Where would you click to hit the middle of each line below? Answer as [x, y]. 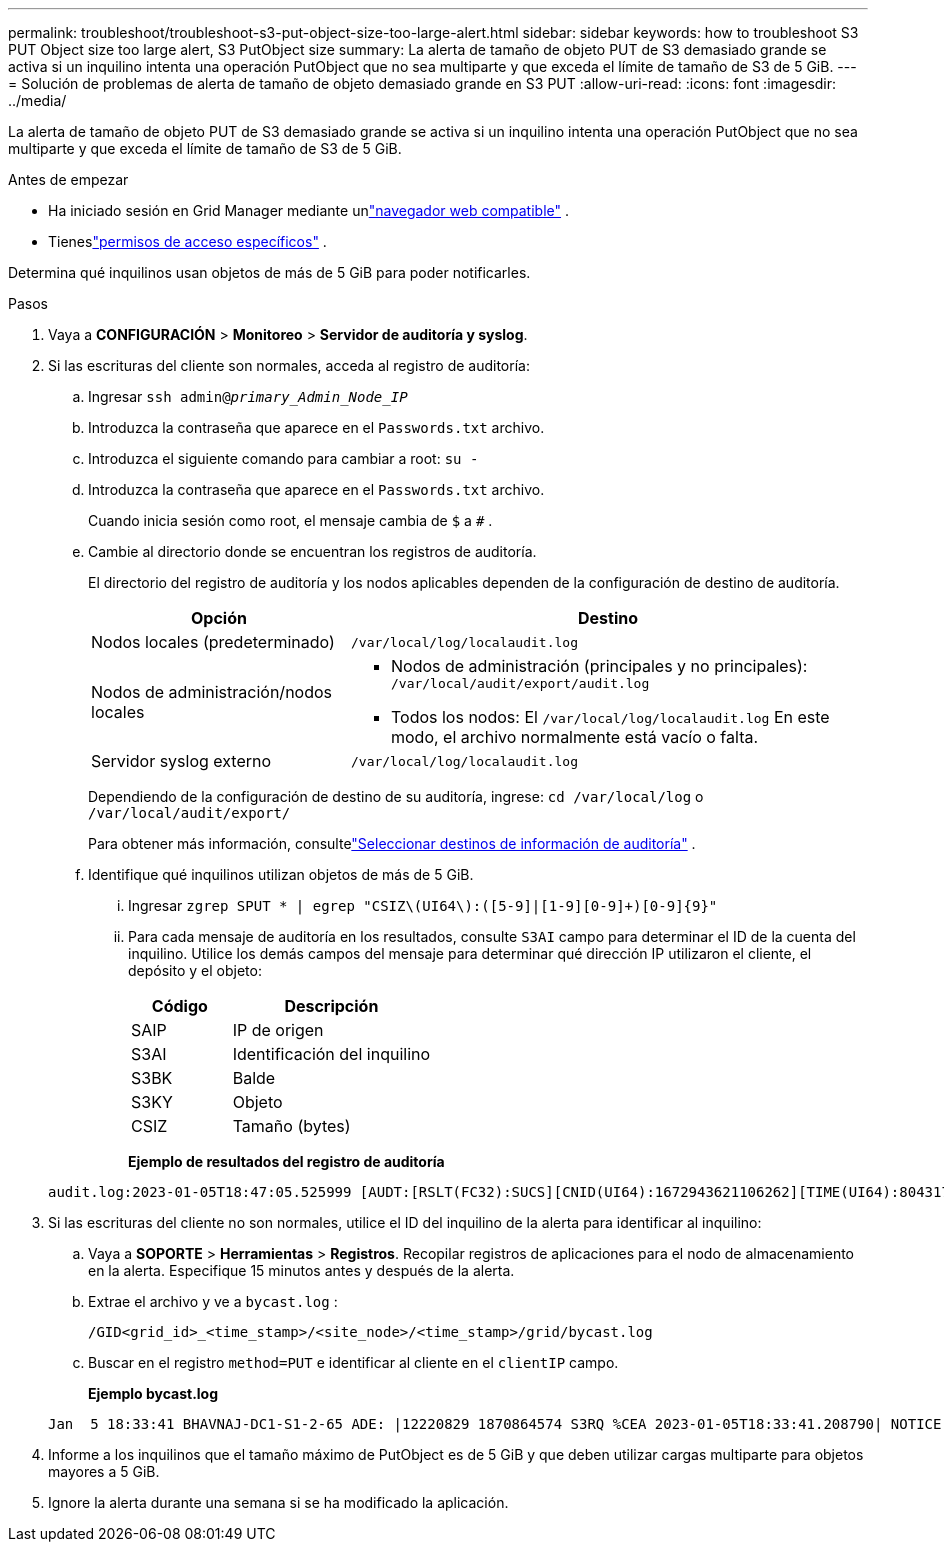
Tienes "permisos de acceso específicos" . [187, 241]
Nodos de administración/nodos [212, 691]
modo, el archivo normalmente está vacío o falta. [574, 737]
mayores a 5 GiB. [104, 1471]
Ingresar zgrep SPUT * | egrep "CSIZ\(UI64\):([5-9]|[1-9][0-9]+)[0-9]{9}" [423, 905]
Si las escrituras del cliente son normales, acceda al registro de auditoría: [289, 365]
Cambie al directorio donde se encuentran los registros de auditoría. [312, 551]
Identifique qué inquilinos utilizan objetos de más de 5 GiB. [281, 874]
